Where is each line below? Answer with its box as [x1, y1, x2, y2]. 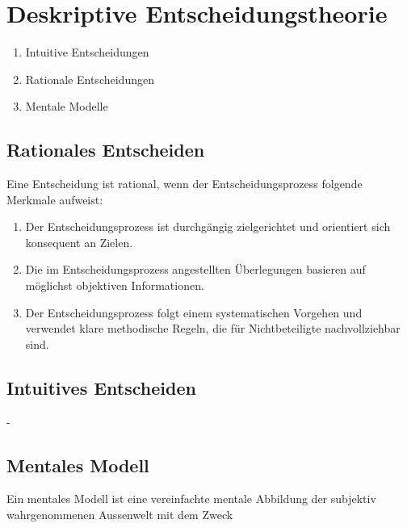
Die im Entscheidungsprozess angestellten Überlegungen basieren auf [25, 261, 366, 278]
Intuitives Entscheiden [6, 375, 196, 400]
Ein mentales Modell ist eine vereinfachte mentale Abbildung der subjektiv [6, 490, 376, 507]
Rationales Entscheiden [6, 137, 205, 162]
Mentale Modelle [25, 98, 108, 115]
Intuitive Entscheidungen [25, 44, 149, 61]
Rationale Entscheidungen [25, 70, 154, 87]
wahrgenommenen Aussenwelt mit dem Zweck [6, 506, 233, 523]
